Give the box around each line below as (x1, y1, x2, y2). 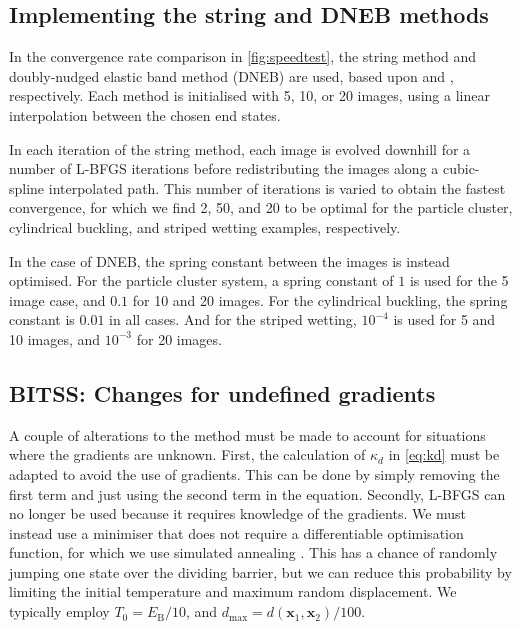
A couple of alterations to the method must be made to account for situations (9, 424, 486, 445)
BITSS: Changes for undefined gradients (9, 377, 436, 408)
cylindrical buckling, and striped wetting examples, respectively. (9, 216, 401, 237)
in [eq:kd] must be (388, 444, 500, 465)
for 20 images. (136, 328, 222, 349)
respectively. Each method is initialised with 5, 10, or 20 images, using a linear (9, 85, 490, 106)
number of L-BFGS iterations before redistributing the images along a (9, 158, 439, 179)
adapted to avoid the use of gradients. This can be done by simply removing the (9, 463, 500, 484)
